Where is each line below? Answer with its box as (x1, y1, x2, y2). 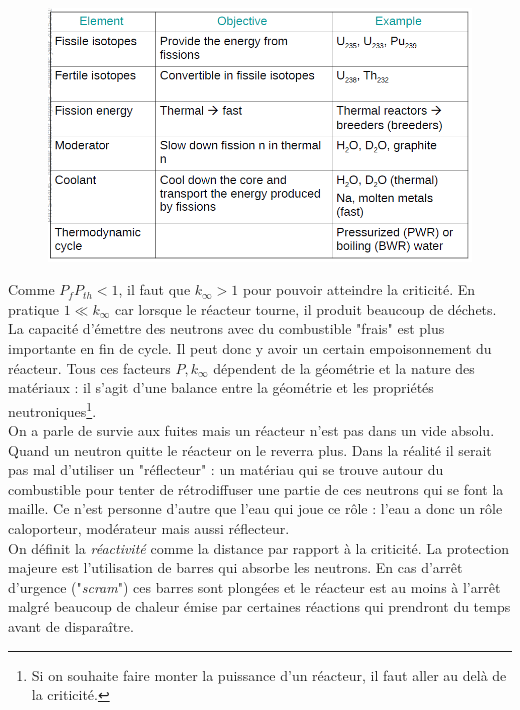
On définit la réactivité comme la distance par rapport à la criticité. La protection (8, 537, 510, 558)
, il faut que (118, 279, 191, 300)
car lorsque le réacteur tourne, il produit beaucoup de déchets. (114, 298, 497, 319)
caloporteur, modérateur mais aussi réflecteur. (8, 518, 290, 539)
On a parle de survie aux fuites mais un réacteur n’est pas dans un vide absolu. (8, 420, 495, 441)
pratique (8, 298, 60, 319)
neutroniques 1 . (8, 397, 97, 421)
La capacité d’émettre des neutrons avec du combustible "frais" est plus (8, 318, 445, 339)
